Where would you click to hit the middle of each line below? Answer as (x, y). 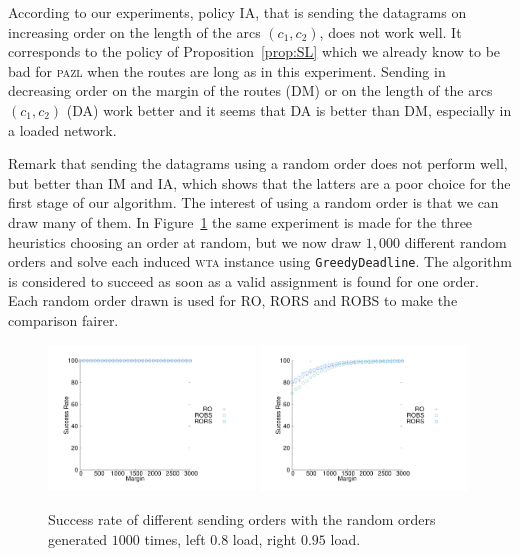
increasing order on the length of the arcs (134, 31)
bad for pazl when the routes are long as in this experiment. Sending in (227, 70)
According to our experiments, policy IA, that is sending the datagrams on (237, 12)
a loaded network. (62, 129)
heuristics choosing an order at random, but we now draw (185, 241)
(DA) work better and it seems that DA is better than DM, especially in (289, 109)
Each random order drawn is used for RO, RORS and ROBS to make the (233, 300)
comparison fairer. (63, 319)
